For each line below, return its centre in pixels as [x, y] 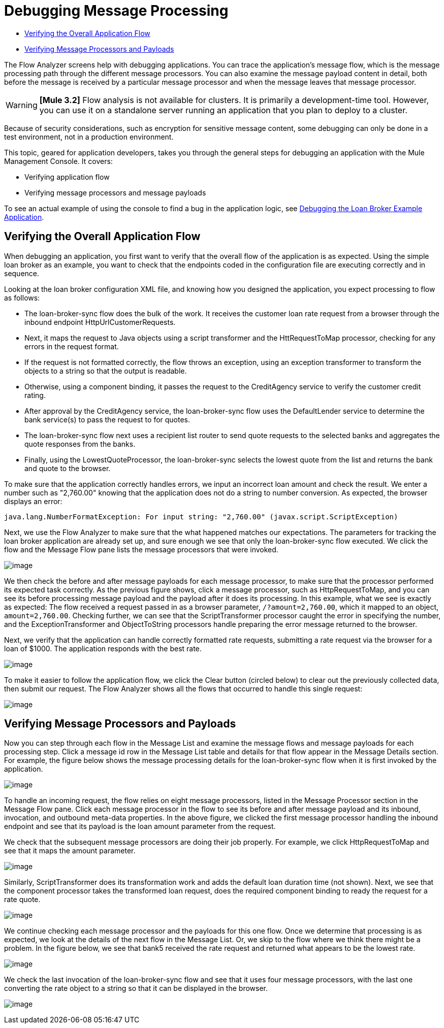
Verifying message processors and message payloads [115, 192]
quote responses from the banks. [80, 444]
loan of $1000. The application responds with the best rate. [103, 648]
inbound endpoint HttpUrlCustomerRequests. [100, 322]
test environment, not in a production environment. [89, 137]
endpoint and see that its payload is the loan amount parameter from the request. [140, 826]
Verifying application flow [67, 177]
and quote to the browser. [68, 468]
